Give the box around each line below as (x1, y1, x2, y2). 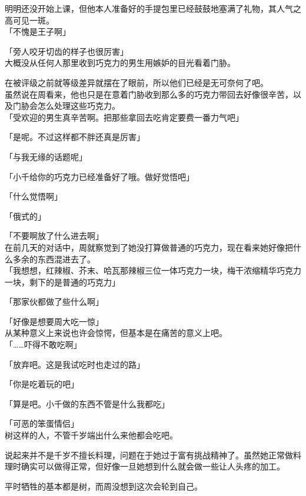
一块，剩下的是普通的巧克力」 (5, 275, 120, 288)
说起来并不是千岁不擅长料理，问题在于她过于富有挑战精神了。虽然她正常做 (5, 448, 293, 461)
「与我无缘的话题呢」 (5, 150, 87, 162)
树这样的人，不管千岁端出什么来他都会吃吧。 (5, 429, 178, 441)
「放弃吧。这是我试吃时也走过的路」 (5, 358, 145, 370)
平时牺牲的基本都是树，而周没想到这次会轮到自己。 (5, 480, 202, 492)
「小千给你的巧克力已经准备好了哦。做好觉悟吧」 (5, 170, 194, 182)
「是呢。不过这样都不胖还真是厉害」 (5, 131, 145, 143)
